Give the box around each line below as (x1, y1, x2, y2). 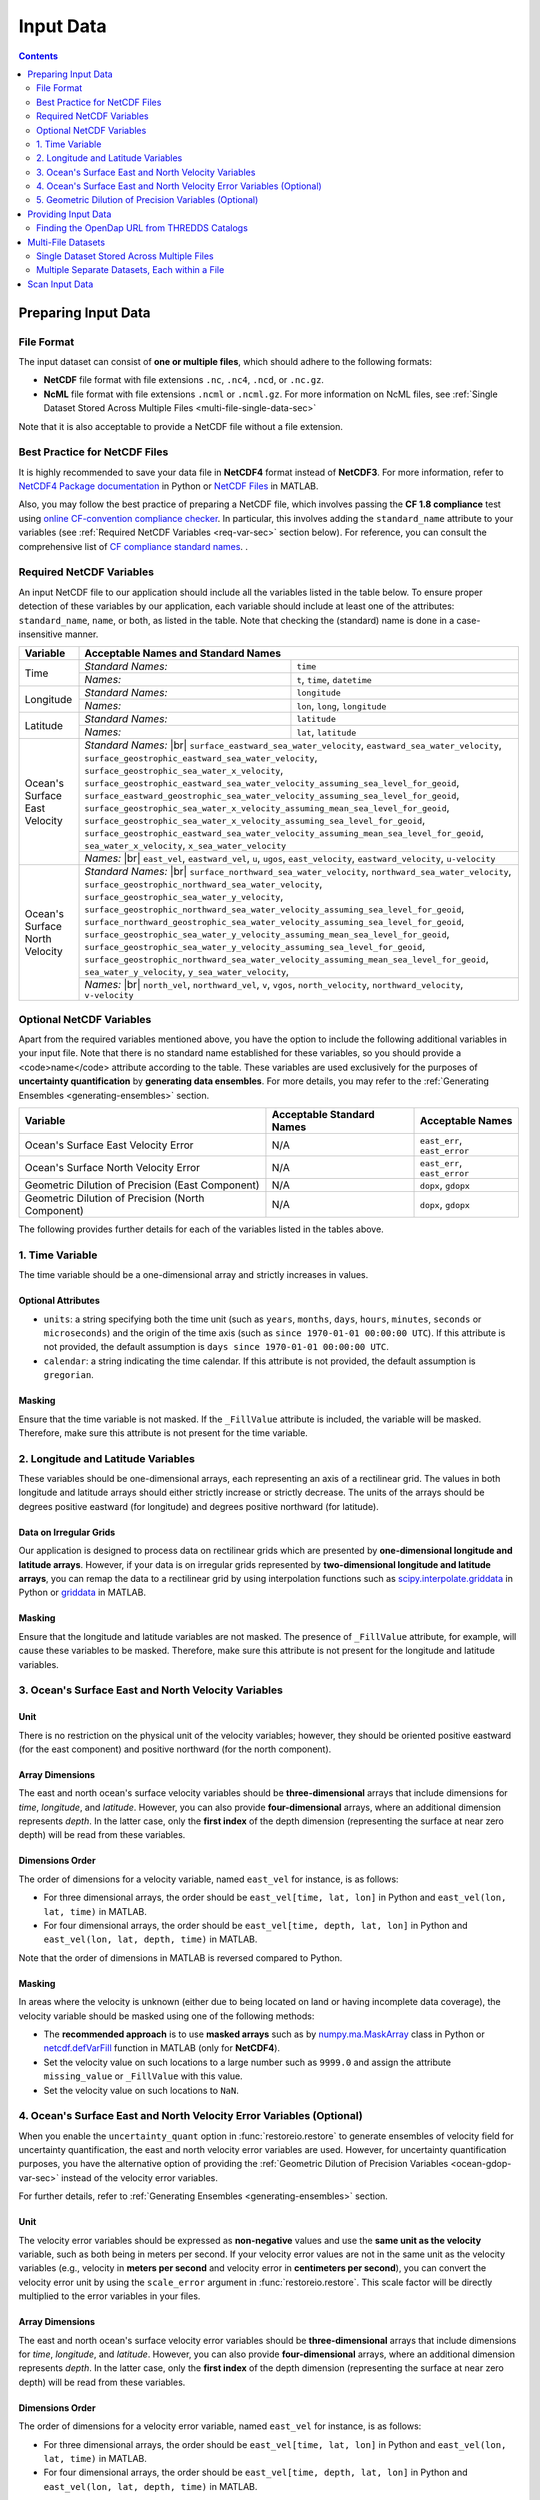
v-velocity (84, 990, 134, 1001)
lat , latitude (296, 725, 357, 739)
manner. (64, 628, 99, 640)
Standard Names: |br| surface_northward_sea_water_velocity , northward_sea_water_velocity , (84, 865, 512, 879)
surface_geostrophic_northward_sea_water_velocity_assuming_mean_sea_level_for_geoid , (84, 952, 489, 966)
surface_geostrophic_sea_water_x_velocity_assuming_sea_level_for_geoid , (84, 813, 425, 827)
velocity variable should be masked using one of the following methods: (18, 2010, 315, 2022)
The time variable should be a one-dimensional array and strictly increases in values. (18, 1269, 369, 1281)
